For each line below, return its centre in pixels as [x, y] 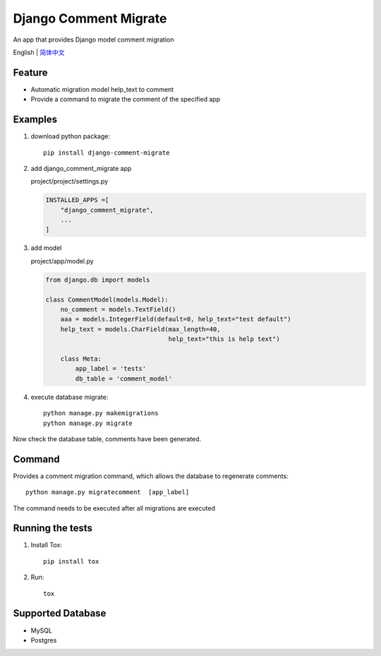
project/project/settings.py [69, 181]
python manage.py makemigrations [101, 413]
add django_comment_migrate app [81, 168]
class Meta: [81, 359]
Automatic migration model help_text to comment [102, 89]
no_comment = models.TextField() [118, 310]
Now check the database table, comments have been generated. [107, 439]
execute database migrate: [69, 397]
